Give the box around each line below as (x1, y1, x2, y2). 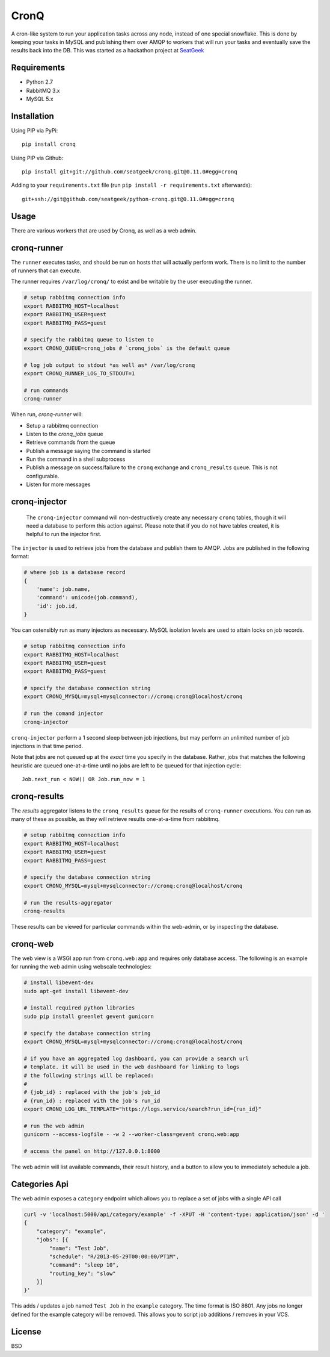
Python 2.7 (26, 78, 53, 86)
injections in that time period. (11, 743, 84, 750)
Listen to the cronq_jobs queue (26, 430, 103, 437)
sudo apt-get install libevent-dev (23, 988, 129, 994)
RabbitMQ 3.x (26, 87, 60, 94)
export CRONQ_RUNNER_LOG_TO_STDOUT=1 (23, 370, 135, 376)
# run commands (23, 387, 69, 394)
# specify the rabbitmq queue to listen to (23, 336, 154, 343)
